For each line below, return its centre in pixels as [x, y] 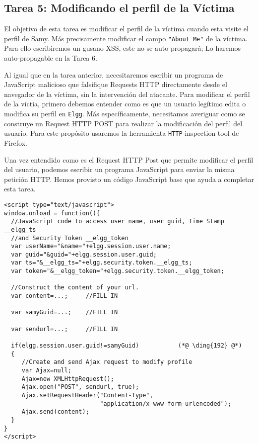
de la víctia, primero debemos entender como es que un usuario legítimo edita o [125, 104]
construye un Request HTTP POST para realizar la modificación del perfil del [123, 123]
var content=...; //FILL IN [64, 296]
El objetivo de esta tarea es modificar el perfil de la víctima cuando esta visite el [126, 29]
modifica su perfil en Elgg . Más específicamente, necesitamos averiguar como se [125, 114]
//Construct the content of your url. [75, 288]
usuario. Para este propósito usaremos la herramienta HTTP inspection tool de [122, 133]
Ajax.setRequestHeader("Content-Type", [87, 395]
